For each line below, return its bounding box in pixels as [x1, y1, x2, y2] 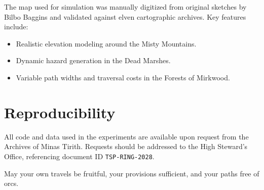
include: [4, 21, 28, 32]
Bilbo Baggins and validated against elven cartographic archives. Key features [4, 11, 246, 22]
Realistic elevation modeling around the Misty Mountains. [16, 38, 197, 49]
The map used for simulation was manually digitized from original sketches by [4, 2, 247, 12]
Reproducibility [4, 102, 116, 122]
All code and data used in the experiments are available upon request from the [4, 131, 249, 141]
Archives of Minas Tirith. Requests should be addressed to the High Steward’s [4, 141, 248, 152]
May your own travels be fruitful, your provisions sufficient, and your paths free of [4, 168, 259, 178]
